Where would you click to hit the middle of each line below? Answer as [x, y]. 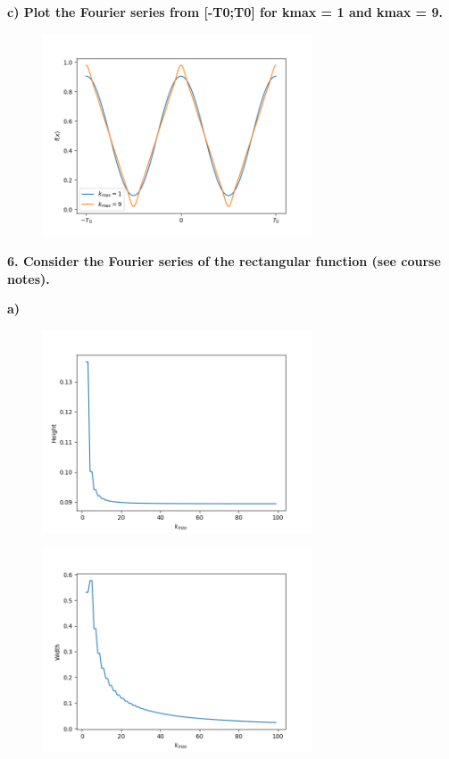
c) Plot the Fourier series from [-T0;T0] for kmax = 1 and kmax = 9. [225, 12]
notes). [29, 278]
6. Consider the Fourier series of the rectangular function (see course [224, 260]
